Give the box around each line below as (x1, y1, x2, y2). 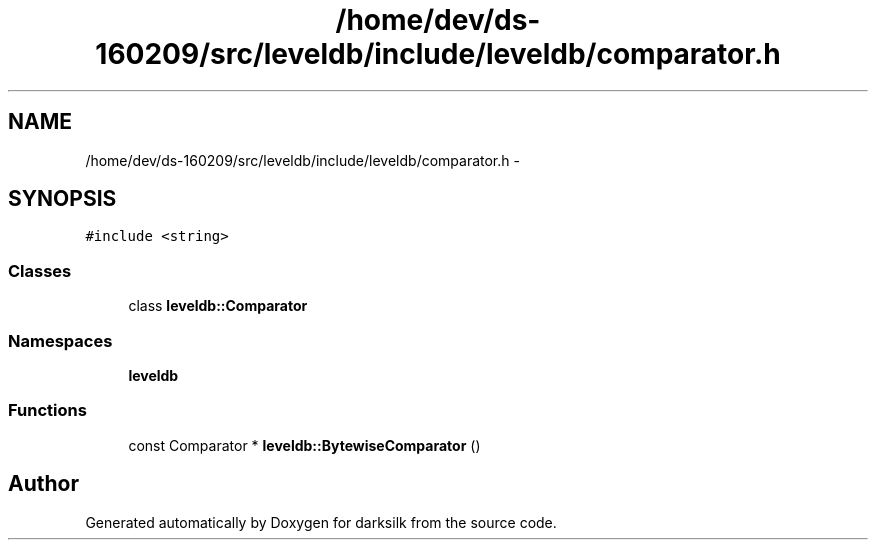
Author (8, 471, 79, 497)
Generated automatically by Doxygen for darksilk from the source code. (85, 513, 557, 531)
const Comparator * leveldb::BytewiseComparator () (128, 436, 481, 454)
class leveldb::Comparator (128, 297, 308, 315)
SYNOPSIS (8, 186, 117, 212)
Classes (8, 260, 72, 281)
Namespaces (8, 330, 113, 351)
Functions (8, 400, 87, 421)
